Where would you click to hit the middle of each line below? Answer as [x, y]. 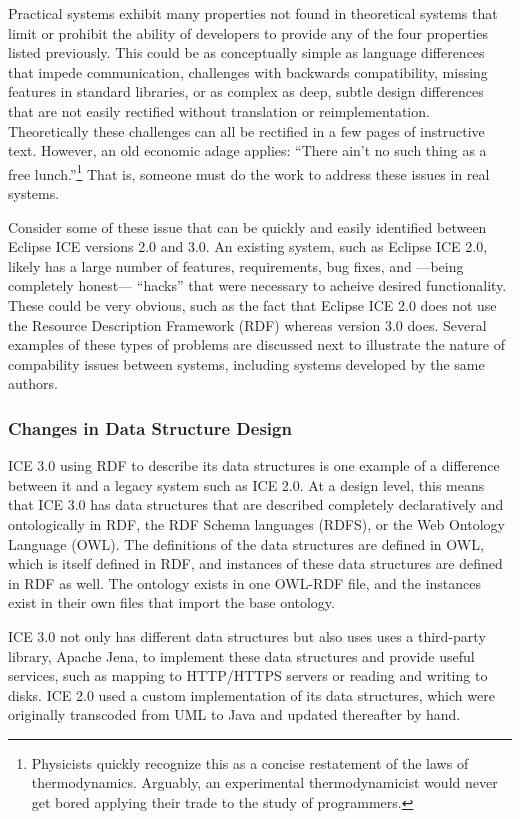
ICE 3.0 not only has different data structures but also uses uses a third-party [247, 635]
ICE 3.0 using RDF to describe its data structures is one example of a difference [254, 465]
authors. [33, 383]
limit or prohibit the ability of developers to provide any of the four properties [248, 32]
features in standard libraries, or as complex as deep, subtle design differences [246, 91]
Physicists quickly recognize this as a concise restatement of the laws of [250, 762]
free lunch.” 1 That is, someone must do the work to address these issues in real [249, 172]
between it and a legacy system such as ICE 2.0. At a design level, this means [246, 484]
